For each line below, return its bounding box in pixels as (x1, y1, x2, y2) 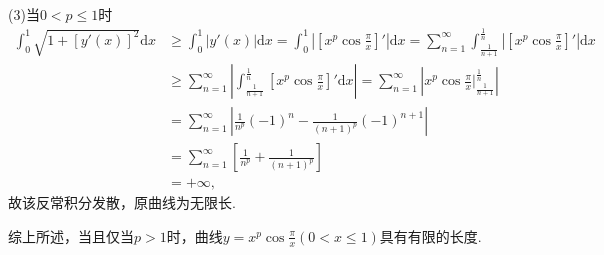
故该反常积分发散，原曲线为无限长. (8, 192, 236, 213)
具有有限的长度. (379, 225, 482, 246)
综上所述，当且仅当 (8, 225, 134, 246)
